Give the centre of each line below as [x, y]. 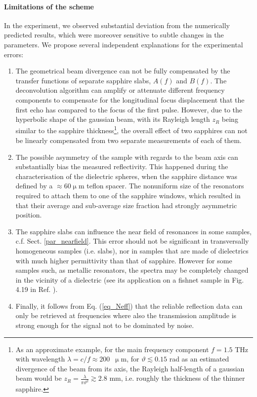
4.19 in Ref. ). [37, 289]
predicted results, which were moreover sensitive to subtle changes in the [114, 35]
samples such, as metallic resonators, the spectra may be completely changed [132, 270]
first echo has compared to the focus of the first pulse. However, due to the [129, 109]
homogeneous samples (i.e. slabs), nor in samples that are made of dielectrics [132, 250]
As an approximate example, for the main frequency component [112, 349]
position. [29, 215]
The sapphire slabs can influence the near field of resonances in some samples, [133, 231]
